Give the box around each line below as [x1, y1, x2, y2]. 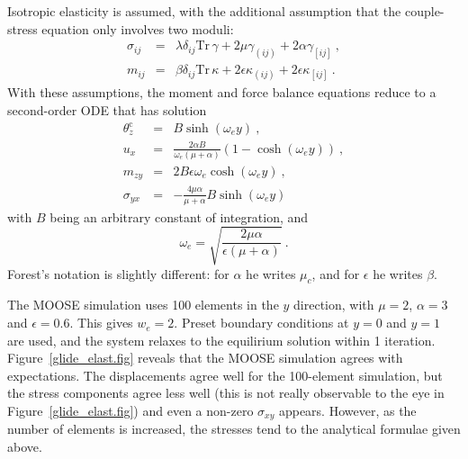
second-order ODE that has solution [7, 100, 207, 119]
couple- [404, 2, 445, 20]
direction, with [293, 295, 374, 314]
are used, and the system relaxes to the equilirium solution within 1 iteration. [7, 330, 436, 349]
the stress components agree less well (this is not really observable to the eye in [7, 383, 445, 402]
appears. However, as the [278, 401, 417, 420]
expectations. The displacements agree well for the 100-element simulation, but [7, 365, 443, 384]
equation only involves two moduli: [41, 19, 234, 38]
